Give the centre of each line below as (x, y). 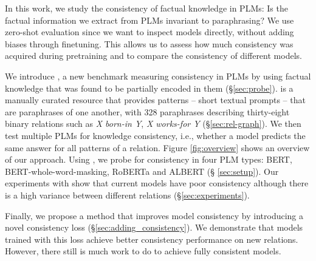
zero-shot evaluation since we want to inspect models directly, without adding (149, 32)
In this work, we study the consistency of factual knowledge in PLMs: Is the (146, 8)
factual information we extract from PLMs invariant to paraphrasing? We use (149, 20)
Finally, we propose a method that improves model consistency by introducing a (154, 215)
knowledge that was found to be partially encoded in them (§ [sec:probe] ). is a (149, 88)
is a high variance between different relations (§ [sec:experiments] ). (127, 195)
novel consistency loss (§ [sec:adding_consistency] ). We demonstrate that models (154, 227)
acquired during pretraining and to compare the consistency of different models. (153, 56)
